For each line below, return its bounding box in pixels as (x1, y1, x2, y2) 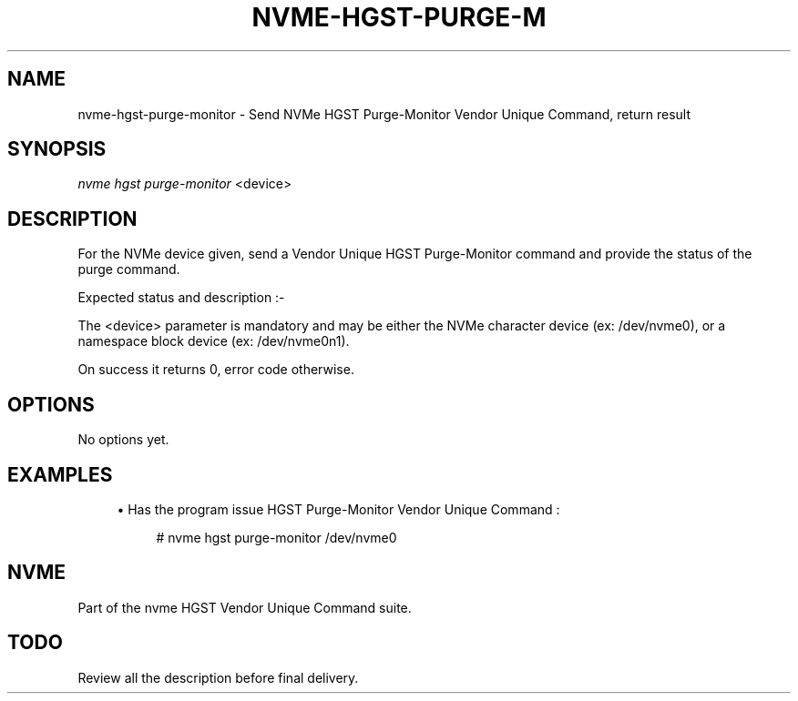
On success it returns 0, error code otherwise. (77, 361, 354, 378)
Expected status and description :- (77, 290, 285, 306)
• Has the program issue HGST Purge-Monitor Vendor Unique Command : (117, 501, 560, 517)
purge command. (77, 261, 180, 278)
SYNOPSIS (7, 137, 107, 161)
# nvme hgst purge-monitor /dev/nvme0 (156, 529, 397, 545)
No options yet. (77, 432, 169, 448)
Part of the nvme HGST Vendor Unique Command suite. (77, 599, 412, 615)
